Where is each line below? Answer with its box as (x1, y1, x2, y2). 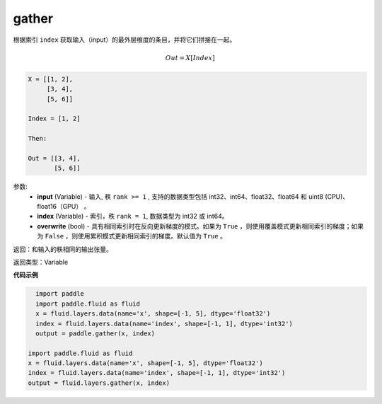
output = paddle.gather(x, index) (35, 329, 156, 337)
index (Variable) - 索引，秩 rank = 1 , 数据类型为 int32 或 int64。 (37, 212, 228, 221)
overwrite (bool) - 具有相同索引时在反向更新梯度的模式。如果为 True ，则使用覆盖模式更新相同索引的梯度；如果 (37, 221, 364, 230)
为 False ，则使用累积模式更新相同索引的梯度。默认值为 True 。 (37, 232, 226, 241)
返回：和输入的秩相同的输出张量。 (13, 245, 112, 253)
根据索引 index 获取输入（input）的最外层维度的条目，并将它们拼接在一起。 (13, 35, 236, 44)
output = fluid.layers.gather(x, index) (28, 379, 170, 387)
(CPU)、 (325, 192, 349, 201)
